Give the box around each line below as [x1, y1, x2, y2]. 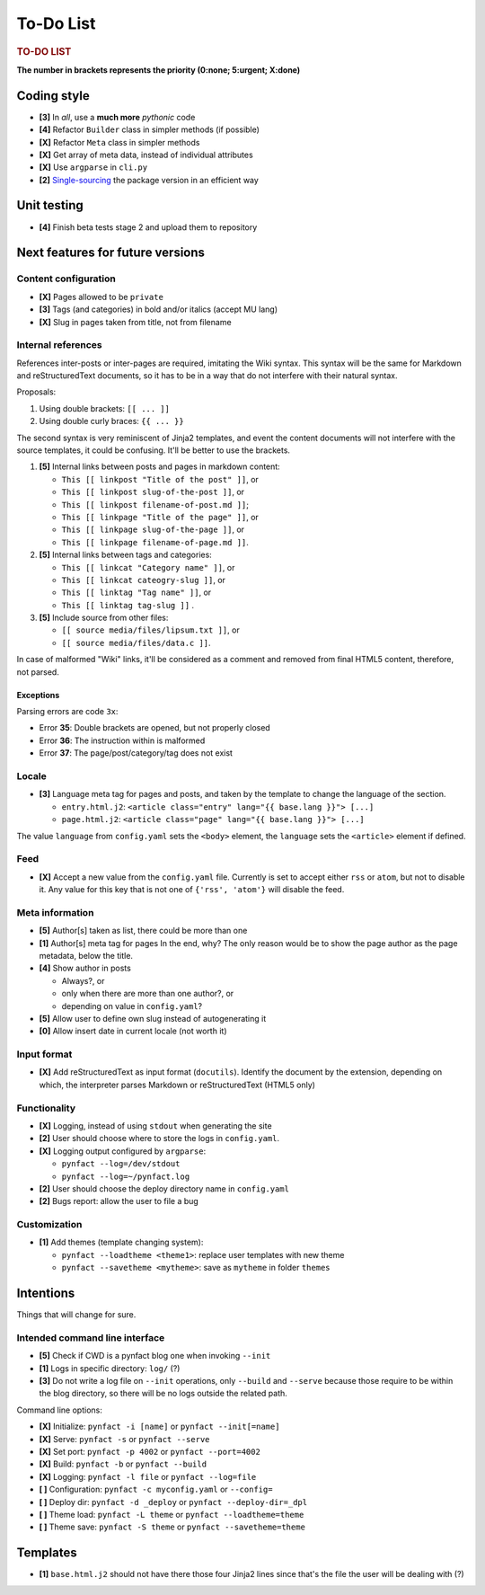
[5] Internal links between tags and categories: [39, 549, 213, 561]
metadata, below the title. [39, 950, 134, 961]
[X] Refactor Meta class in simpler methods [39, 137, 200, 147]
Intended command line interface [16, 1331, 165, 1343]
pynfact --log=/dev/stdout [61, 1159, 181, 1169]
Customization [16, 1218, 83, 1231]
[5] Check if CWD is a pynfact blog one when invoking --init [39, 1351, 271, 1361]
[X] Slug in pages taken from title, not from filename [39, 316, 233, 327]
